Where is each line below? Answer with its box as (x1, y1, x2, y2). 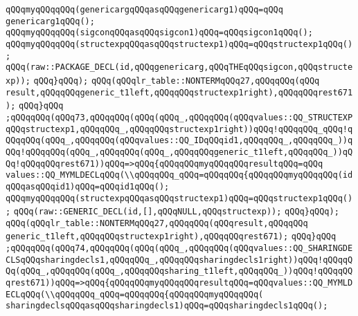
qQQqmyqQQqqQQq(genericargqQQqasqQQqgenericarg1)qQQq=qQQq (6, 5, 283, 15)
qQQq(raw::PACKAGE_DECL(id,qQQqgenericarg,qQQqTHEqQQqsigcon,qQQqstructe (6, 62, 353, 73)
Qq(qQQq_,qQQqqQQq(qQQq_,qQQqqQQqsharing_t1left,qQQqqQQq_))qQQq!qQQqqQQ (6, 266, 353, 277)
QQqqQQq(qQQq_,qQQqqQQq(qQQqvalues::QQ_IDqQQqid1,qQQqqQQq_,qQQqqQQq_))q (6, 136, 353, 146)
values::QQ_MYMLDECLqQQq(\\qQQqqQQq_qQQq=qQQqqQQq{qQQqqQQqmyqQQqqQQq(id (6, 170, 353, 180)
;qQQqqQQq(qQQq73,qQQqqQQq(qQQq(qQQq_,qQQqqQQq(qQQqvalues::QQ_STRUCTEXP (6, 112, 353, 122)
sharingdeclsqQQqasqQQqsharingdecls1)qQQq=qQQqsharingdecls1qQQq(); (6, 301, 328, 311)
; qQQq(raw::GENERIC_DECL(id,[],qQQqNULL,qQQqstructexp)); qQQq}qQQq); (6, 207, 339, 217)
